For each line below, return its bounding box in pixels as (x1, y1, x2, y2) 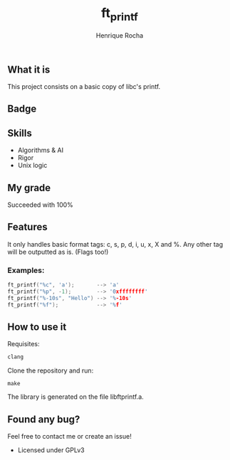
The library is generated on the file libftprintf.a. (7, 392, 144, 401)
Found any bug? (7, 413, 80, 425)
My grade (7, 181, 51, 193)
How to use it (7, 321, 67, 333)
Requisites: (7, 340, 41, 348)
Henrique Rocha (95, 31, 144, 40)
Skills (7, 127, 32, 139)
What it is (7, 63, 51, 75)
